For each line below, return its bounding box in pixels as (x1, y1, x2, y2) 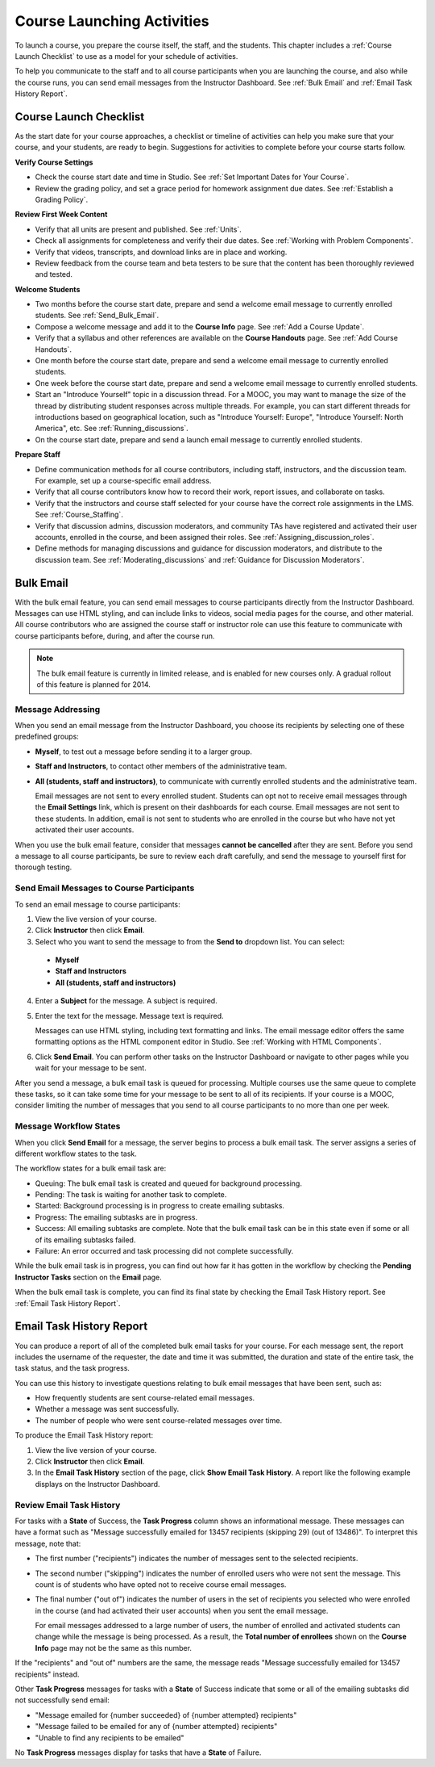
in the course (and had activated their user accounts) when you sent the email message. (35, 1606, 329, 1615)
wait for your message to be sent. (35, 1063, 147, 1073)
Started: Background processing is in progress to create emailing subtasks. (35, 1201, 285, 1211)
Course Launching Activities (14, 12, 209, 30)
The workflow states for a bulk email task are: (14, 1163, 167, 1174)
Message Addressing (14, 703, 101, 714)
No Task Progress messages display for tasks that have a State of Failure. (14, 1748, 262, 1757)
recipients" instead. (14, 1669, 80, 1679)
